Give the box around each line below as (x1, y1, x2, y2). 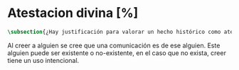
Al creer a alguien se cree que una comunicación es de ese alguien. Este (7, 41, 221, 49)
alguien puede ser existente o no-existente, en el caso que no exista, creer (7, 48, 226, 57)
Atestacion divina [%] (7, 5, 139, 21)
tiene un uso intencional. (7, 56, 80, 64)
